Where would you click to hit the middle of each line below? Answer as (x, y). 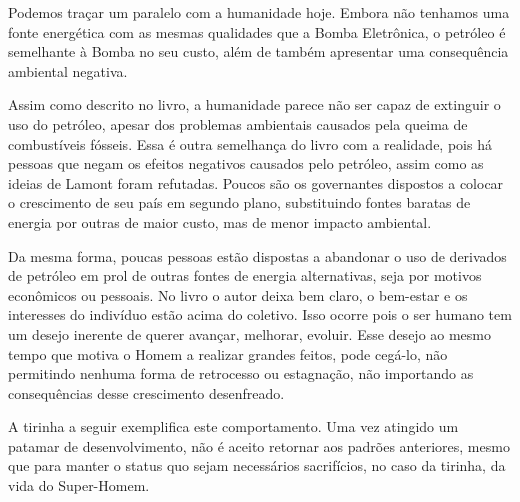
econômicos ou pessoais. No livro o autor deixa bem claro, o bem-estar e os (238, 294)
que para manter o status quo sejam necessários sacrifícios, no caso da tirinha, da (257, 465)
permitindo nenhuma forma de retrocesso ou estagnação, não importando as (241, 373)
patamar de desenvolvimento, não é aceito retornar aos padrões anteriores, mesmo (259, 445)
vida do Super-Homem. (79, 485)
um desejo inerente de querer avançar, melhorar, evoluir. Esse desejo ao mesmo (250, 333)
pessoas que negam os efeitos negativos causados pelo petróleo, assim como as (246, 163)
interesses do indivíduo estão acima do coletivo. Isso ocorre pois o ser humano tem (260, 314)
